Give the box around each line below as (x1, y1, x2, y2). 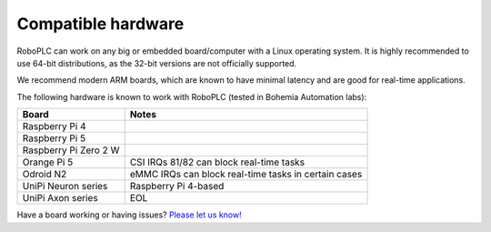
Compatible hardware (16, 14, 185, 34)
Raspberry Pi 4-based (129, 180, 225, 193)
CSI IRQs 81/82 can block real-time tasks (129, 156, 305, 168)
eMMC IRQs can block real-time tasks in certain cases (129, 168, 363, 181)
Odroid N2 (22, 168, 67, 181)
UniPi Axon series (22, 192, 99, 205)
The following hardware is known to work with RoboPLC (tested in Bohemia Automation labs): (16, 91, 367, 102)
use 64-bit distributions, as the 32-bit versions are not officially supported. (16, 57, 297, 68)
